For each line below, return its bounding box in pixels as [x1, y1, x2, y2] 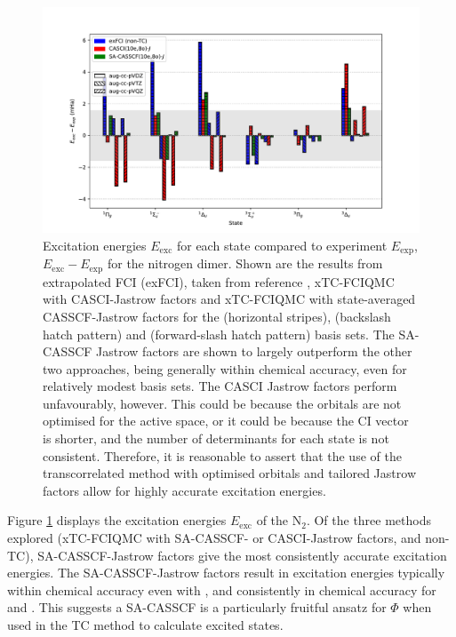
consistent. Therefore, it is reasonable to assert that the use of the [43, 446, 402, 465]
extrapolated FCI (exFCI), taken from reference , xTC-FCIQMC [43, 272, 395, 291]
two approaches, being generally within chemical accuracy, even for [43, 359, 407, 378]
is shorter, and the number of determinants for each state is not [43, 429, 389, 448]
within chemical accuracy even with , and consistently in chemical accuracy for [7, 580, 436, 599]
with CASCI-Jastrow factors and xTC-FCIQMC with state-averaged [43, 290, 416, 308]
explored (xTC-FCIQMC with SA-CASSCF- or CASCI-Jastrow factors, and [7, 529, 421, 547]
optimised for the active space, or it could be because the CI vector [43, 411, 409, 430]
